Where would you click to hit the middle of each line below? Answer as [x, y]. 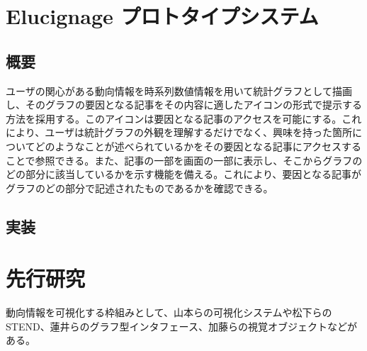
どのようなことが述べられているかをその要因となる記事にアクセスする [198, 146]
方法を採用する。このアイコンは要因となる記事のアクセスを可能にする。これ [184, 118]
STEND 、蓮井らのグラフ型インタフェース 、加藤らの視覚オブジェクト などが [181, 326]
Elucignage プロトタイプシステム [162, 16]
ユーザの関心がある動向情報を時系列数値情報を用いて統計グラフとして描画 [179, 90]
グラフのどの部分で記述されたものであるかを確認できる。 [140, 188]
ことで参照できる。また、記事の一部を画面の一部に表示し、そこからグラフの [184, 160]
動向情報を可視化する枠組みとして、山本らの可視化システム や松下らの [169, 312]
